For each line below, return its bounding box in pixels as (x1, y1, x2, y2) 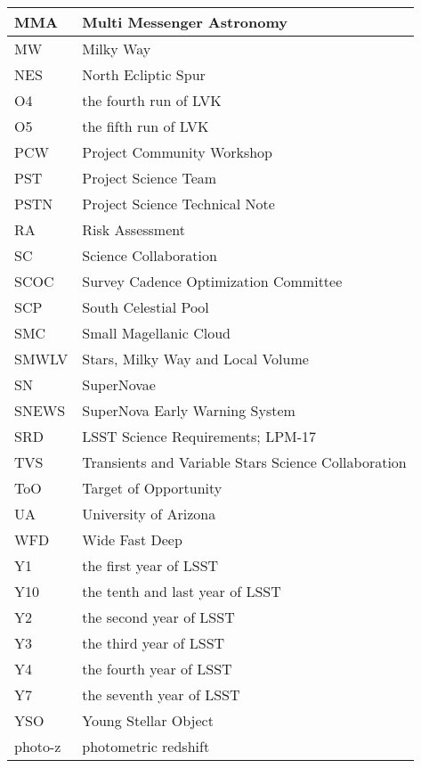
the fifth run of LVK (82, 116, 209, 136)
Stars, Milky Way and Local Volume (82, 348, 309, 369)
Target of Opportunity (82, 478, 223, 498)
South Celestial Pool (82, 297, 209, 317)
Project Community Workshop (82, 142, 273, 162)
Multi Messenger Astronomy (82, 12, 287, 32)
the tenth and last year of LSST (82, 581, 281, 601)
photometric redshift (82, 736, 210, 756)
